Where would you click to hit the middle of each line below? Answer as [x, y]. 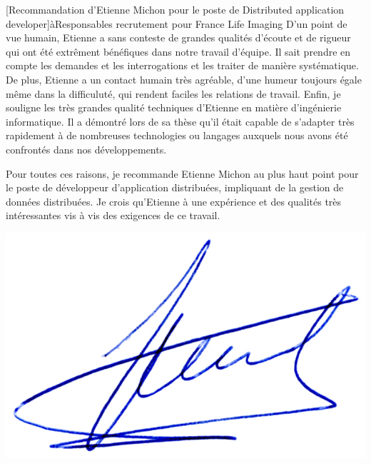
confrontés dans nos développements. [86, 149]
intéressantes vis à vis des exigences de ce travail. [113, 215]
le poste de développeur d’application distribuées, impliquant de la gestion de [175, 187]
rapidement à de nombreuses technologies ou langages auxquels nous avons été [177, 135]
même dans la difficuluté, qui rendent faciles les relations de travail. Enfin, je [173, 93]
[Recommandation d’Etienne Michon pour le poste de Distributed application [175, 9]
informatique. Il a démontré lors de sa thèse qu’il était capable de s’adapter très [180, 121]
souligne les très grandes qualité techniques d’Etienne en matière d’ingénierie [174, 107]
